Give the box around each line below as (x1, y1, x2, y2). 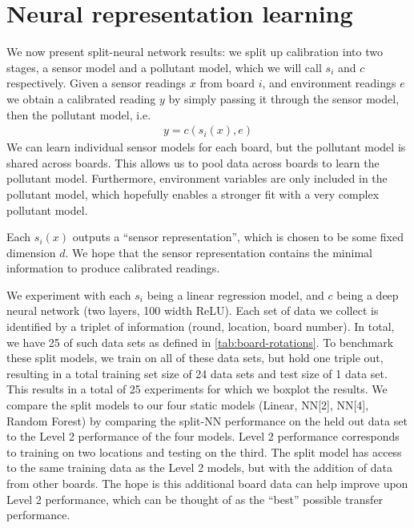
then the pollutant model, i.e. (6, 106, 151, 123)
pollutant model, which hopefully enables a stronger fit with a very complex (6, 185, 380, 202)
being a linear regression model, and (147, 286, 324, 303)
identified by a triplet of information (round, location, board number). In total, (6, 318, 395, 335)
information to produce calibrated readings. (6, 260, 220, 276)
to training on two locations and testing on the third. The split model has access (6, 443, 402, 460)
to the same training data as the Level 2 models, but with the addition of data (6, 459, 392, 476)
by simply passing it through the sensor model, (168, 90, 400, 107)
